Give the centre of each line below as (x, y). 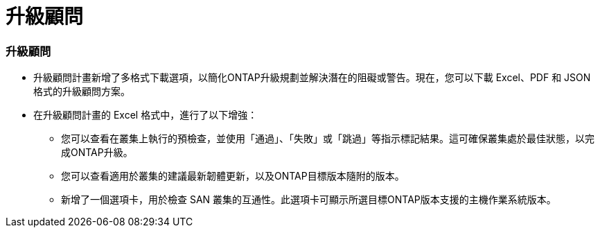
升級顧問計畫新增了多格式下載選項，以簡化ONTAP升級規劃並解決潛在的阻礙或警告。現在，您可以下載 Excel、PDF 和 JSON (312, 78)
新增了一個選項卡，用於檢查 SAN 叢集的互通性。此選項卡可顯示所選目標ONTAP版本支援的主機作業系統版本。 (309, 200)
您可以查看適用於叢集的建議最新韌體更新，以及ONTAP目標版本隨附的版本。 (233, 176)
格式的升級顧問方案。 (82, 92)
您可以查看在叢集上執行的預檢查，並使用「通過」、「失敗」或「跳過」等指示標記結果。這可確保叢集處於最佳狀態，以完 (328, 139)
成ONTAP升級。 (97, 153)
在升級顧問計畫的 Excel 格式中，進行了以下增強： (145, 115)
